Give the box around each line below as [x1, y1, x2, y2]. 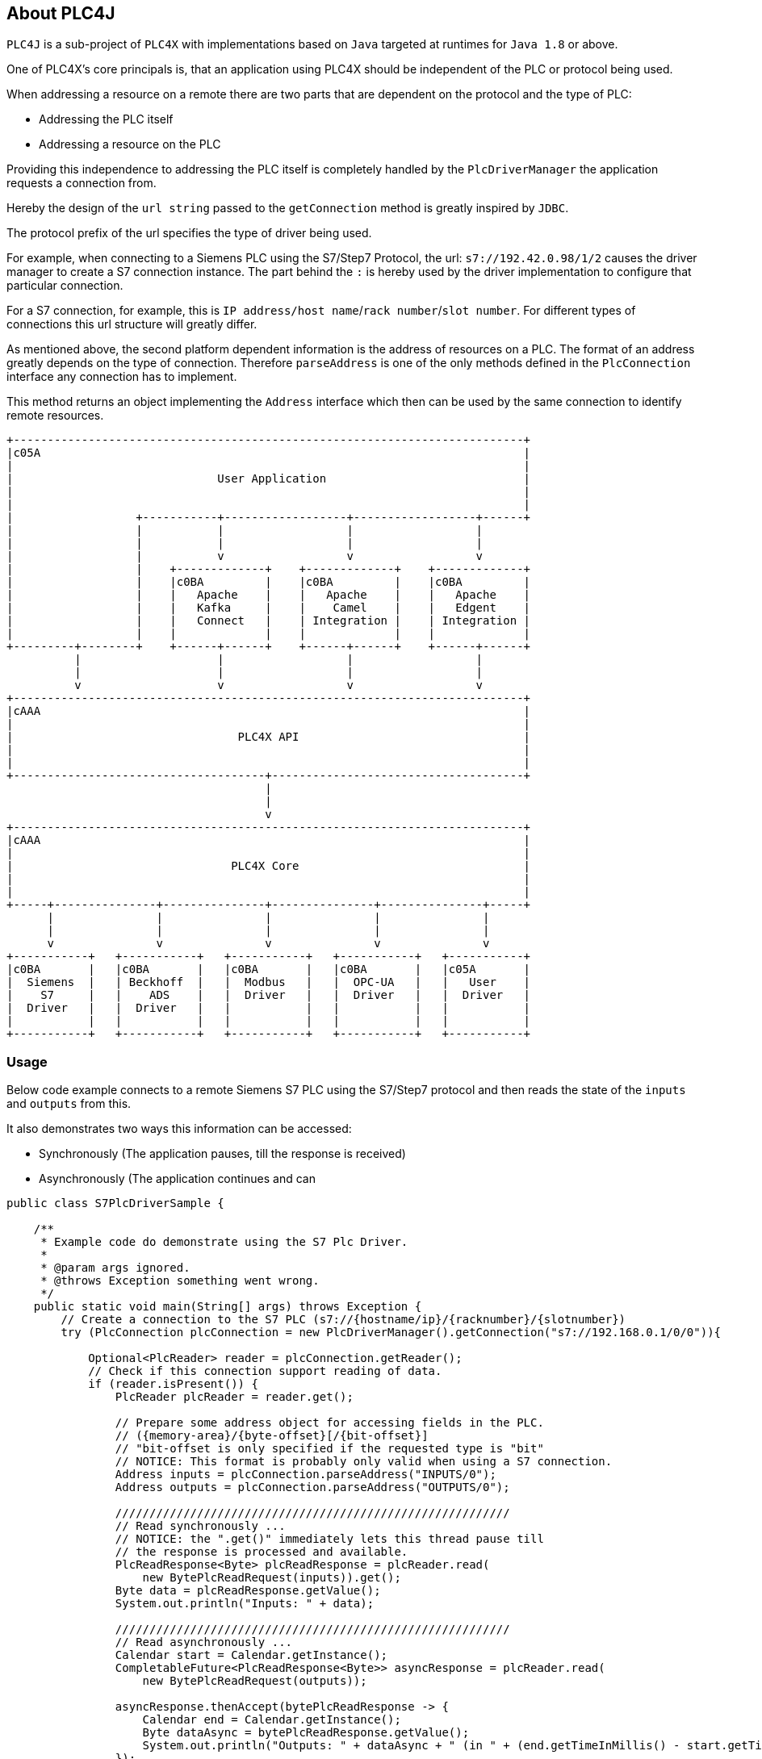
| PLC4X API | [6, 730, 531, 744]
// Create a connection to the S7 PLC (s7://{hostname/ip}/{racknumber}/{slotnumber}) [61, 1313, 626, 1327]
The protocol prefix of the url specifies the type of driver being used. [6, 226, 372, 240]
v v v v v [47, 937, 490, 951]
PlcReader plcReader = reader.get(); [115, 1390, 354, 1404]
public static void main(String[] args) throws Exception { [33, 1300, 422, 1314]
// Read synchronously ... [115, 1519, 286, 1533]
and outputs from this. [6, 1097, 132, 1111]
